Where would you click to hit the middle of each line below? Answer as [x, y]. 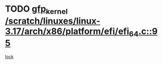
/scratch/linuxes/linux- [53, 21]
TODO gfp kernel [36, 10]
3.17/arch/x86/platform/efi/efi [67, 31]
